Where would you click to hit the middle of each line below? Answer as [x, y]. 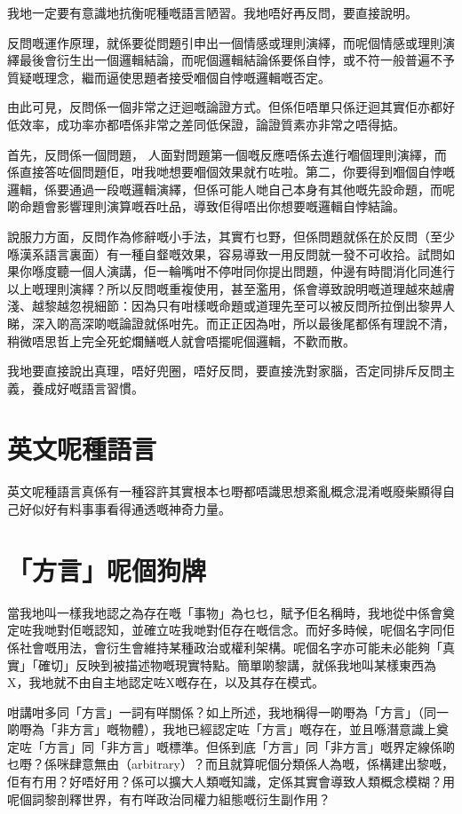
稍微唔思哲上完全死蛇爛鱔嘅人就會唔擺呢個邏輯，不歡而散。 [181, 340]
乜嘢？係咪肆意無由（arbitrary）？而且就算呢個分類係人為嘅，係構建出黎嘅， [231, 764]
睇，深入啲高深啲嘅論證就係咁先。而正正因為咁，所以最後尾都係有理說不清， [231, 323]
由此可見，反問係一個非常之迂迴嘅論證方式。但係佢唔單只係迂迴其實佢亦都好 [231, 107]
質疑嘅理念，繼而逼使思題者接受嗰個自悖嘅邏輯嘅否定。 [169, 77]
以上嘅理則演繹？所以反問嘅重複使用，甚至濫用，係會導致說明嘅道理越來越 [225, 288]
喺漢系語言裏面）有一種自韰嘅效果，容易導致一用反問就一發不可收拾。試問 [225, 253]
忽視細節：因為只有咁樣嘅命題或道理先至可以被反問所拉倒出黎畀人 [262, 306]
